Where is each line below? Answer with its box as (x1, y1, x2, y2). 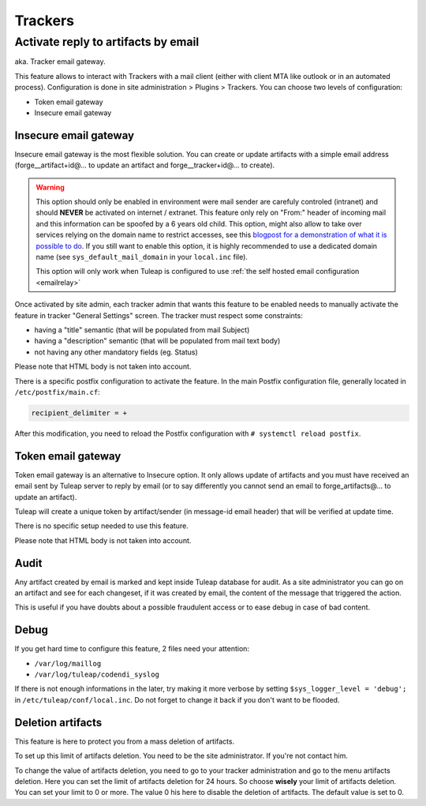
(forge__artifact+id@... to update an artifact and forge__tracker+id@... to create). (14, 160, 275, 170)
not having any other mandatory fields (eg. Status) (34, 347, 199, 357)
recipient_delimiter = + (31, 408, 128, 418)
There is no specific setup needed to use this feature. (14, 521, 189, 530)
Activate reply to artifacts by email (14, 35, 200, 49)
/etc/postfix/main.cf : (14, 387, 100, 396)
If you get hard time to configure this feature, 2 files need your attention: (14, 644, 250, 654)
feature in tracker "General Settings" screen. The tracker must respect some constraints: (14, 310, 303, 320)
